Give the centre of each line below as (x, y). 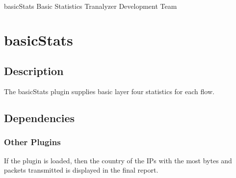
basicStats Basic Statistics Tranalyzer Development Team (91, 6)
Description (34, 71)
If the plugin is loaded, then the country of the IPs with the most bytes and (118, 160)
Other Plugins (32, 142)
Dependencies (39, 118)
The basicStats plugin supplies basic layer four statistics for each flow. (109, 91)
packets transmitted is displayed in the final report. (81, 170)
